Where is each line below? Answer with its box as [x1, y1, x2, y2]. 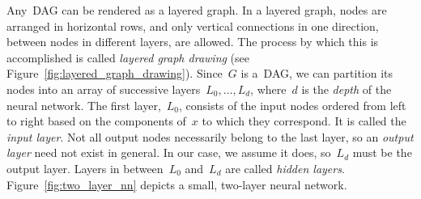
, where [250, 80, 287, 97]
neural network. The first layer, [6, 96, 161, 113]
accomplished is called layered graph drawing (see [6, 49, 250, 66]
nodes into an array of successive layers [6, 80, 201, 97]
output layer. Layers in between [6, 159, 164, 176]
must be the [352, 144, 412, 161]
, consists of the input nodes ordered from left [179, 96, 406, 113]
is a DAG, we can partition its [240, 65, 393, 82]
